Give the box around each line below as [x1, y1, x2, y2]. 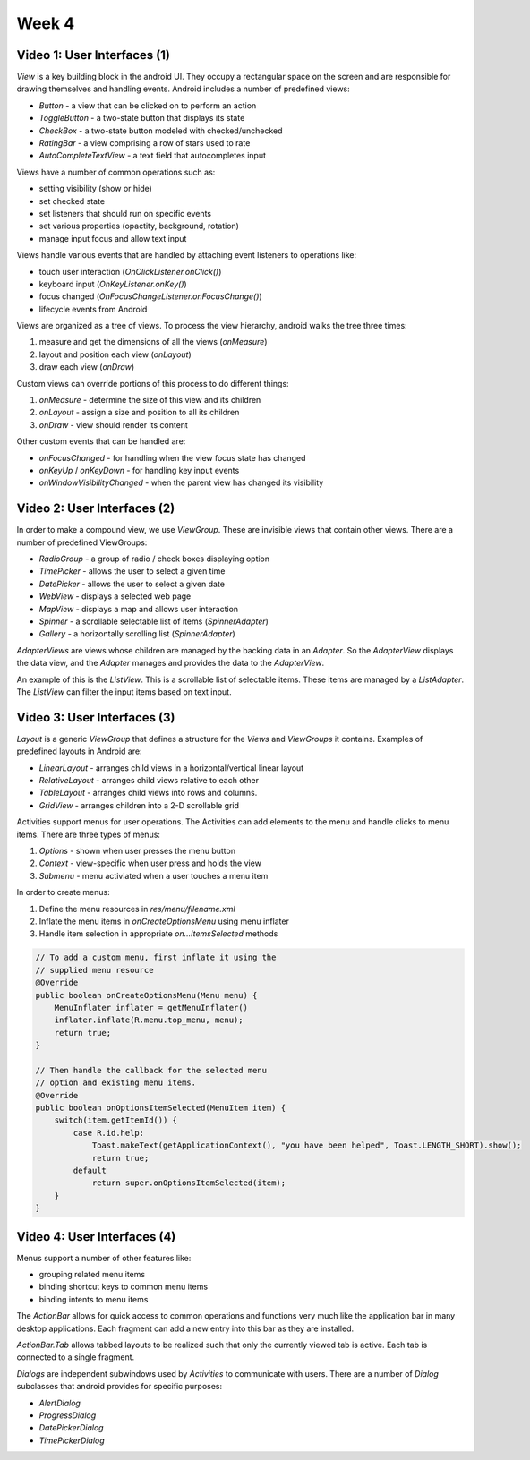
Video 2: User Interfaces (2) [16, 501, 175, 517]
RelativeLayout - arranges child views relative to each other [38, 775, 260, 786]
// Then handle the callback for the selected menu [35, 1065, 268, 1075]
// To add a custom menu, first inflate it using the [35, 952, 277, 962]
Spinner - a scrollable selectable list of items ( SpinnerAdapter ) [38, 616, 269, 627]
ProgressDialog [38, 1410, 97, 1421]
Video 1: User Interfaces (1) [16, 47, 170, 63]
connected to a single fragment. [16, 1352, 135, 1362]
